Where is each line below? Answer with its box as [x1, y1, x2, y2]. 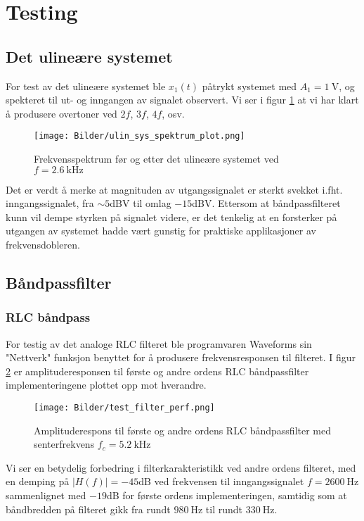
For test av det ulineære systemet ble [6, 78, 166, 93]
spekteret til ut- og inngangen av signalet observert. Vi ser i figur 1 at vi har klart [6, 92, 359, 107]
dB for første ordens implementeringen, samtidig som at [106, 487, 347, 502]
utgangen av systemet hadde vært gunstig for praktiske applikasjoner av [6, 223, 316, 238]
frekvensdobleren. [6, 237, 80, 251]
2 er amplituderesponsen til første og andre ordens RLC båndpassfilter [6, 363, 309, 378]
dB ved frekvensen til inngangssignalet [138, 474, 304, 489]
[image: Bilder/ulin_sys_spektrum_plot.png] [34, 131, 245, 142]
